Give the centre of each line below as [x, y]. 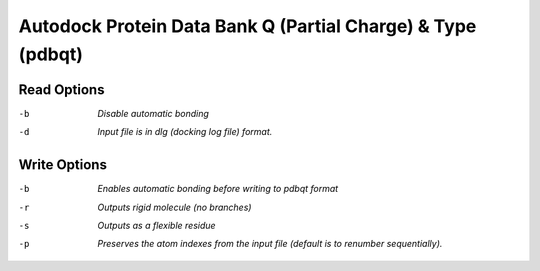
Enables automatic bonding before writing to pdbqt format [218, 189]
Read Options [61, 89]
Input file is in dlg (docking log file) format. [185, 132]
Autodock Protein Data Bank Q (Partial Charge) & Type [247, 26]
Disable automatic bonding [153, 113]
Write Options [62, 165]
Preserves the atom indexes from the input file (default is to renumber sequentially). [270, 244]
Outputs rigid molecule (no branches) [174, 207]
